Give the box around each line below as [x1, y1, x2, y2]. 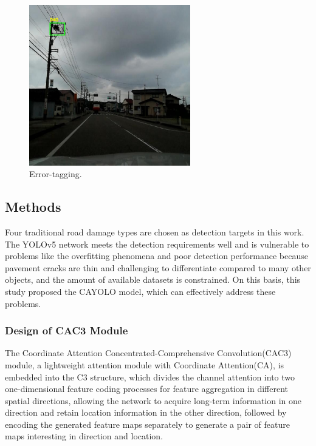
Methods [5, 197, 61, 216]
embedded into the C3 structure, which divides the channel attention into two [5, 370, 295, 383]
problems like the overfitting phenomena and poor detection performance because [5, 249, 308, 262]
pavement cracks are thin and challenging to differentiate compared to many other [5, 261, 311, 274]
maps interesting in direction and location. [5, 430, 163, 442]
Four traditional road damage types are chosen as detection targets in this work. [5, 225, 304, 238]
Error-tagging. [29, 167, 82, 180]
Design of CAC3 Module [5, 323, 128, 338]
